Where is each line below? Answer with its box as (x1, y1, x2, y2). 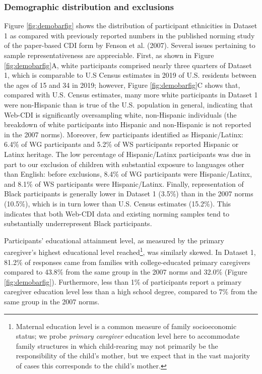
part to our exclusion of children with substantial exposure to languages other (4, 158, 244, 169)
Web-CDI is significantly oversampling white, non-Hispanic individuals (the (4, 109, 237, 120)
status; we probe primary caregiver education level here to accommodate (16, 331, 240, 341)
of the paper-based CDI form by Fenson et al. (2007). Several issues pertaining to (4, 40, 255, 50)
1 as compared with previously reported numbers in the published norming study (4, 30, 255, 40)
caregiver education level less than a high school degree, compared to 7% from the (4, 286, 257, 297)
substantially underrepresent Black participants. (4, 218, 152, 229)
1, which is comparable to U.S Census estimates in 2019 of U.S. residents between (4, 70, 256, 80)
